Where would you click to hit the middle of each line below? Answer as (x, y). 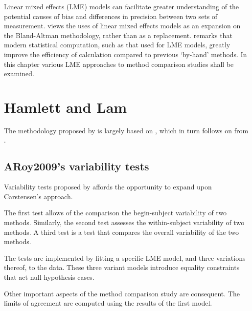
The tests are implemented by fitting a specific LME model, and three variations (125, 258)
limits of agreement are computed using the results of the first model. (108, 303)
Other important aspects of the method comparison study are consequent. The (122, 293)
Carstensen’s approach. (38, 196)
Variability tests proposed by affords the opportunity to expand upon (108, 187)
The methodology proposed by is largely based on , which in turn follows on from (126, 130)
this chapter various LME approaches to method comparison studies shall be (119, 64)
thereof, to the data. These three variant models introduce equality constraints (122, 267)
